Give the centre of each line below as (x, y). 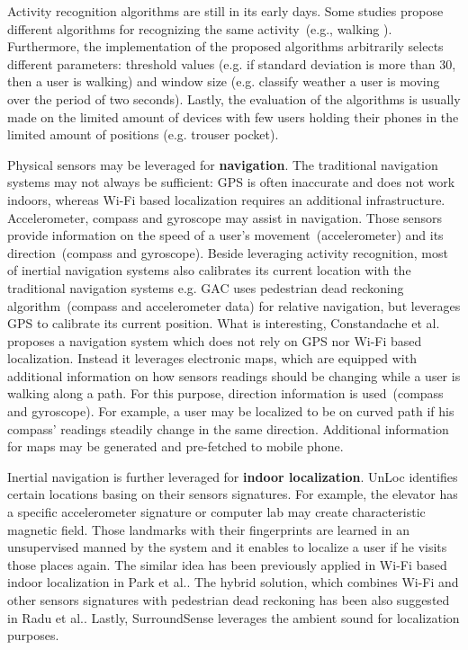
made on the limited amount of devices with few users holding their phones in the (233, 116)
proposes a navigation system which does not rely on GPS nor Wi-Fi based (215, 340)
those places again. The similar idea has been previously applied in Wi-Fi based (227, 564)
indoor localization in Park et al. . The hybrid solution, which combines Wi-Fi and (233, 582)
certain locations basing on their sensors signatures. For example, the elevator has (233, 494)
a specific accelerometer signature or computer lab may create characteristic (216, 512)
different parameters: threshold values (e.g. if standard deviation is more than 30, (232, 63)
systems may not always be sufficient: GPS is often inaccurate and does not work (231, 182)
